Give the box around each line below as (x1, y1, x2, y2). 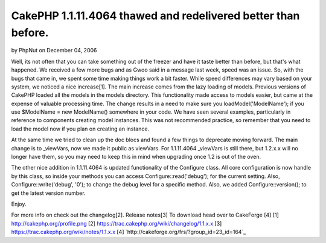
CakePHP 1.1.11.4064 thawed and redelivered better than (11, 9, 300, 22)
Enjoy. (11, 200, 27, 208)
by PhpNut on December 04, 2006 (11, 47, 97, 54)
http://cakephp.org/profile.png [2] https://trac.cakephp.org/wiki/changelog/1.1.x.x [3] (11, 220, 222, 227)
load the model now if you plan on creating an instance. (11, 125, 150, 132)
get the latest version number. (11, 189, 86, 197)
